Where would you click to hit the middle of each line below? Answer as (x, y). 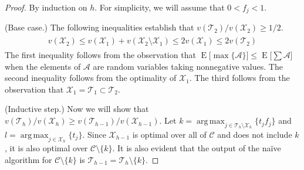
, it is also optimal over (46, 148)
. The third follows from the (239, 78)
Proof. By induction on (46, 7)
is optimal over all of (169, 134)
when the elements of (43, 66)
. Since (94, 134)
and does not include (255, 134)
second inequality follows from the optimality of (91, 78)
